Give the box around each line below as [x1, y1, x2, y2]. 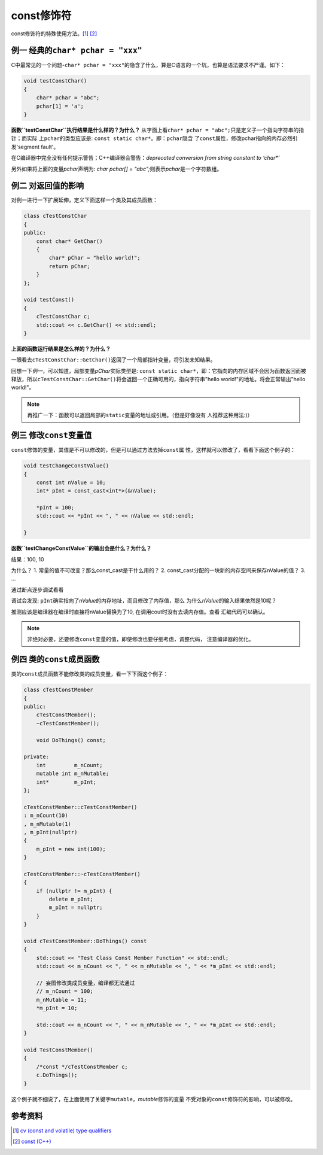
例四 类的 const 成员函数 [11, 654, 100, 664]
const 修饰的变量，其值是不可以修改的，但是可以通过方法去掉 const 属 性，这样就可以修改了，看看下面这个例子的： [11, 446, 296, 454]
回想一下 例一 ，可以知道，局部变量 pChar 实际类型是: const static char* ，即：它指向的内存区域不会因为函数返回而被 [11, 367, 306, 374]
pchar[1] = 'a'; [36, 102, 84, 110]
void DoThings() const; [36, 737, 106, 743]
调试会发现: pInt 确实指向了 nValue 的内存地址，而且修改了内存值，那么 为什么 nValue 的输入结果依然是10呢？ [11, 597, 277, 604]
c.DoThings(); [36, 1072, 78, 1078]
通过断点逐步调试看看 [11, 586, 64, 593]
